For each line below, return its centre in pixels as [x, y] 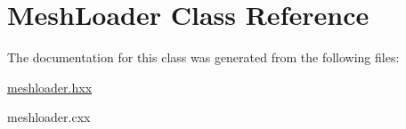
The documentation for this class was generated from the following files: [203, 57]
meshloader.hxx [50, 87]
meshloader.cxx [49, 117]
